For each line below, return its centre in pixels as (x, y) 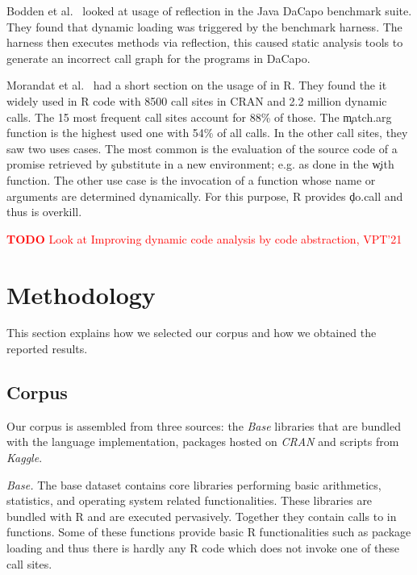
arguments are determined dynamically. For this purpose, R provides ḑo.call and (205, 196)
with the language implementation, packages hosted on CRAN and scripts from (203, 442)
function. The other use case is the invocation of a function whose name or (191, 179)
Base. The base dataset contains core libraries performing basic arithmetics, (194, 484)
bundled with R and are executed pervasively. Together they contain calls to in (202, 516)
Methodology (81, 294)
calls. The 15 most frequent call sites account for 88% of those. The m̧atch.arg (199, 117)
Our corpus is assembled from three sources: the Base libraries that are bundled (204, 425)
